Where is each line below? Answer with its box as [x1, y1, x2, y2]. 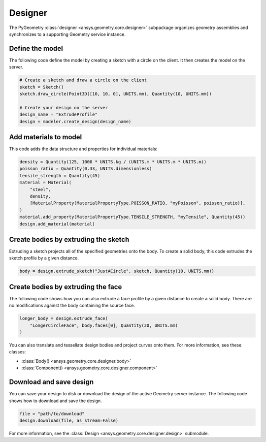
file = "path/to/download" [19, 411, 85, 416]
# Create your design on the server [19, 105, 108, 110]
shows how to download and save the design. [9, 398, 102, 404]
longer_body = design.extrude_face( [19, 316, 108, 321]
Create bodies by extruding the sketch [9, 235, 130, 244]
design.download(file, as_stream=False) [19, 417, 118, 423]
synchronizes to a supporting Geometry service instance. [9, 31, 126, 37]
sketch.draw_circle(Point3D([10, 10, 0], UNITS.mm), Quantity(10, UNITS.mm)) [19, 91, 212, 96]
